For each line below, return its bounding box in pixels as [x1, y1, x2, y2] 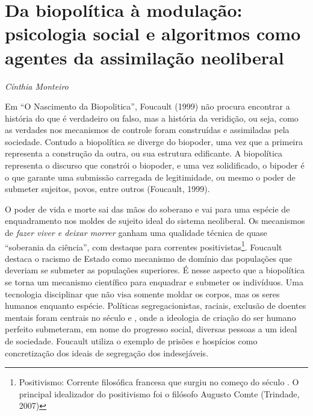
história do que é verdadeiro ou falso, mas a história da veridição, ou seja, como [5, 111, 299, 124]
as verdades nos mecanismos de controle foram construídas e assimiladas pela [5, 123, 290, 136]
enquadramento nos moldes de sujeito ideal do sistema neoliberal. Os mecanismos [5, 214, 305, 227]
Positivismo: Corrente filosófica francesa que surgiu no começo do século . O [19, 376, 299, 388]
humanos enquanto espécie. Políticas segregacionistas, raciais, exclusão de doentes [5, 299, 306, 312]
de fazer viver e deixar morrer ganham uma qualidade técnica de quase [5, 226, 267, 239]
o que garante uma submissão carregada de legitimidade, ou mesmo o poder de [5, 170, 296, 183]
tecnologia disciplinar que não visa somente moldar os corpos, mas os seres [5, 287, 280, 300]
